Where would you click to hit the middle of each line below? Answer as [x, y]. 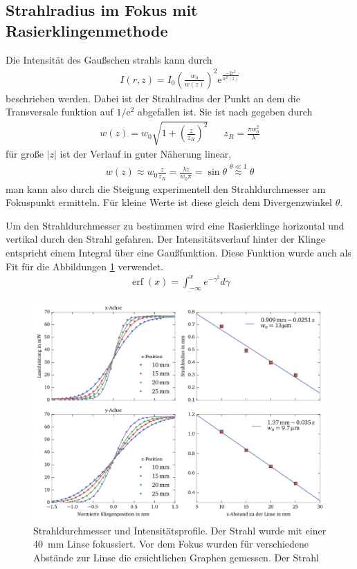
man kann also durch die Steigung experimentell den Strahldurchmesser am [166, 188]
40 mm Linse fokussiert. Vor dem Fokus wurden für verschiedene [171, 544]
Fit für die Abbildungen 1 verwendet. [85, 266]
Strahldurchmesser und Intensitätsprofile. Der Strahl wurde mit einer [180, 530]
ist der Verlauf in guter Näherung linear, [146, 154]
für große [25, 154]
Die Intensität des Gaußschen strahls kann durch [109, 59]
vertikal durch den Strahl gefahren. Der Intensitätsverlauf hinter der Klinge [165, 239]
